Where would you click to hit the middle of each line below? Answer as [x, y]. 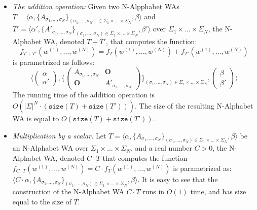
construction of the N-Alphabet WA [68, 191]
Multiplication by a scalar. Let [59, 135]
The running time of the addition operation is [83, 95]
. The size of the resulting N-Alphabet [194, 105]
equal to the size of [42, 202]
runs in [154, 191]
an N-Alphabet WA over [50, 148]
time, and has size [218, 191]
